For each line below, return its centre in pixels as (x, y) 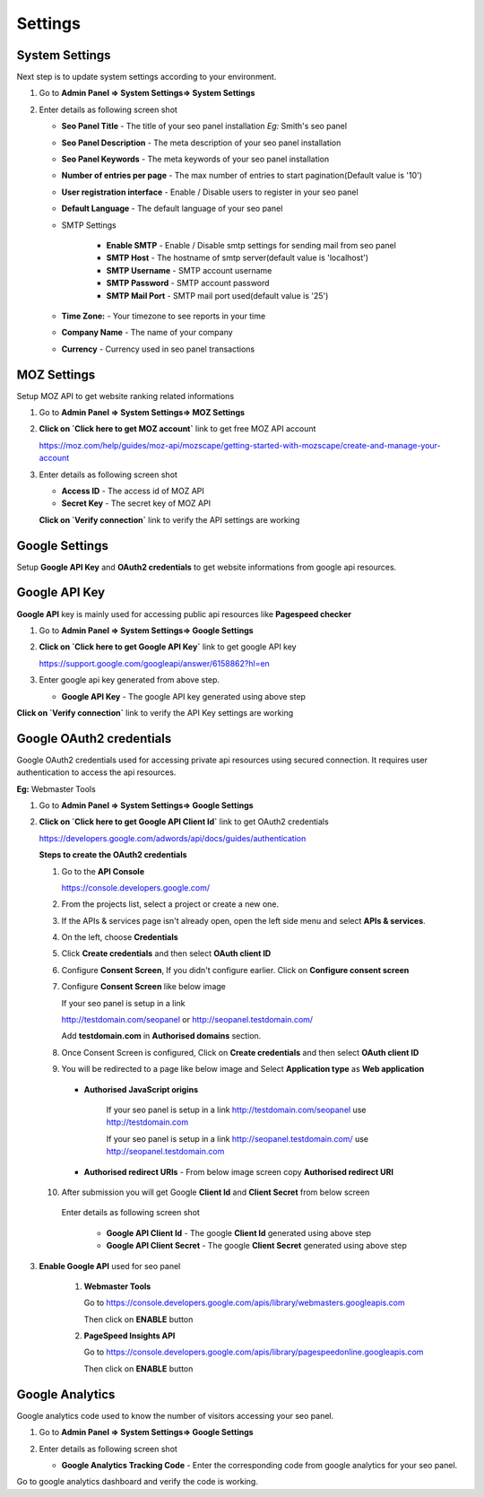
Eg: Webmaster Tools (56, 788)
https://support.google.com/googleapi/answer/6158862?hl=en (155, 663)
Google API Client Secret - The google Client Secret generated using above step (257, 1246)
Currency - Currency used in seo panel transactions (158, 349)
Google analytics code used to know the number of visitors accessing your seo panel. (175, 1415)
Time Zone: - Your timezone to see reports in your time (164, 316)
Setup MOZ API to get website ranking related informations (125, 396)
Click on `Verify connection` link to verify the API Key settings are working (155, 712)
